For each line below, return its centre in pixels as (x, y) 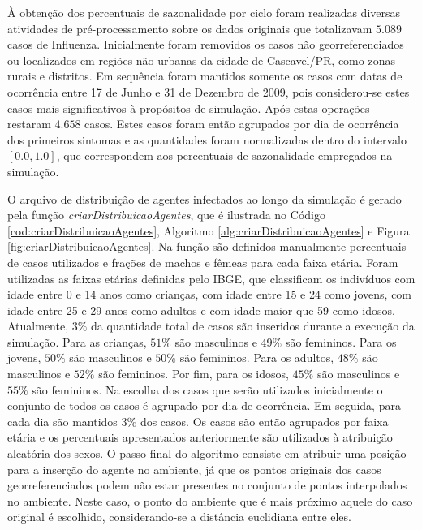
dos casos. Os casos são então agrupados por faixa (264, 421)
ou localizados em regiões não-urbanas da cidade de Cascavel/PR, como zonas (201, 60)
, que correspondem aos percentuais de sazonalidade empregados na (224, 155)
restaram (29, 124)
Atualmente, (38, 326)
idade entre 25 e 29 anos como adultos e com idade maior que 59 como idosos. (201, 310)
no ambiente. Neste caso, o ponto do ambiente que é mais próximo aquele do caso (210, 500)
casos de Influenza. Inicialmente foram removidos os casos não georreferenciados (206, 44)
